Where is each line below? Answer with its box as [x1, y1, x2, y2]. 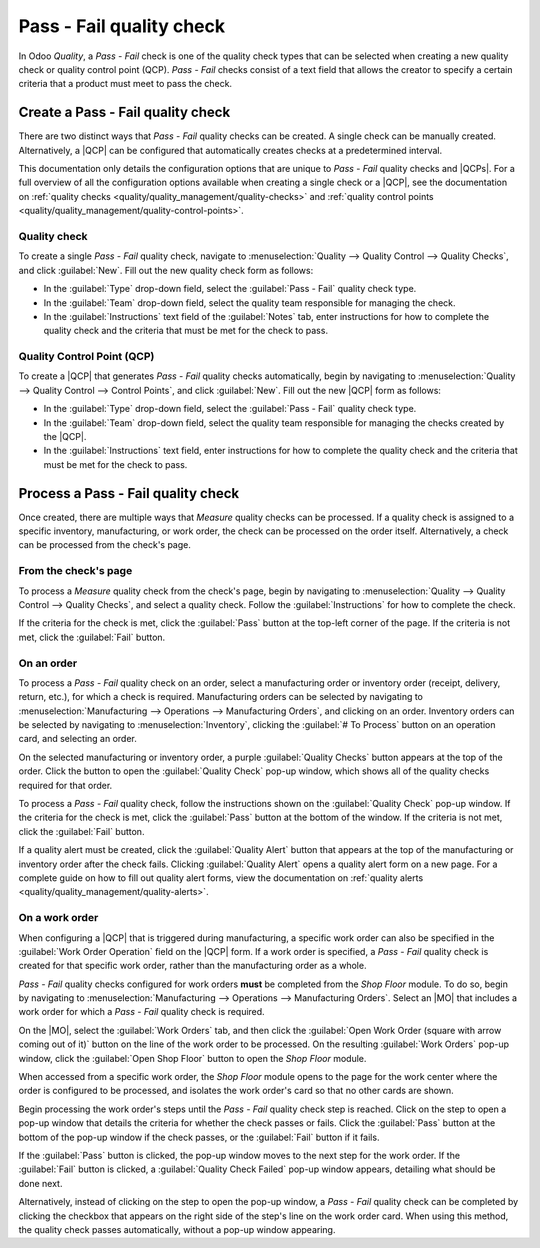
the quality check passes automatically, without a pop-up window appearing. [18, 1223, 336, 1235]
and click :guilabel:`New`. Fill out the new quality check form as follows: [18, 264, 314, 276]
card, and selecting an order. [18, 733, 137, 745]
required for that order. [18, 779, 113, 791]
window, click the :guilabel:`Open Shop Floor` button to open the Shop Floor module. [18, 1052, 367, 1064]
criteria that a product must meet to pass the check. [18, 78, 233, 90]
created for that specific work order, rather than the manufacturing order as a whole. [18, 960, 367, 972]
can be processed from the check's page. [18, 539, 192, 551]
